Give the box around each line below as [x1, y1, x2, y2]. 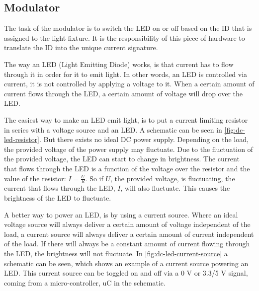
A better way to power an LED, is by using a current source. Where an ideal [4, 209, 238, 219]
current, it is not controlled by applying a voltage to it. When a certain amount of [4, 78, 255, 89]
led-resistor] [4, 134, 40, 145]
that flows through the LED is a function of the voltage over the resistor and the [4, 163, 250, 173]
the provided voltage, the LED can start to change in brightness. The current [4, 153, 240, 164]
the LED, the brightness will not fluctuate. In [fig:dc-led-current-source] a [4, 248, 228, 258]
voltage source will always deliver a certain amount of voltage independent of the [4, 219, 251, 229]
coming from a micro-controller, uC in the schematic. [4, 277, 166, 288]
